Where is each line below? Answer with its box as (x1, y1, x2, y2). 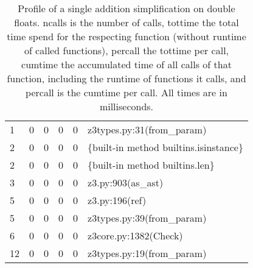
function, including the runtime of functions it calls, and (7, 71, 246, 85)
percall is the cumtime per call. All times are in (26, 85, 227, 99)
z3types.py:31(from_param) (88, 122, 207, 136)
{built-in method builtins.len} (88, 158, 215, 172)
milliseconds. (99, 99, 154, 113)
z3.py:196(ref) (88, 193, 147, 207)
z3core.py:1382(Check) (88, 228, 183, 242)
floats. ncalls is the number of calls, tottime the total (14, 15, 239, 29)
